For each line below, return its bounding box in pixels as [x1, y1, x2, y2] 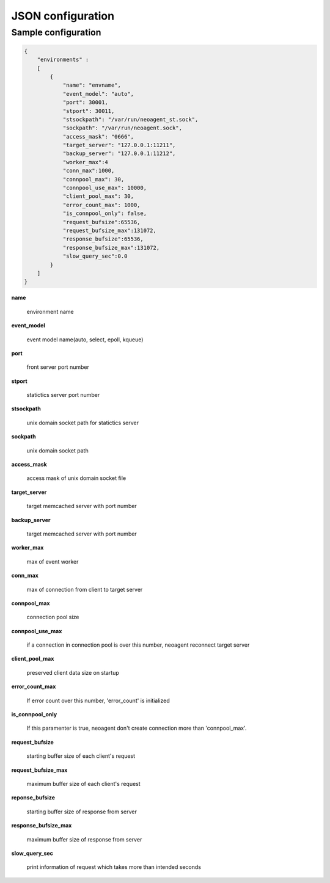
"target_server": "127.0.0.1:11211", [62, 142, 176, 149]
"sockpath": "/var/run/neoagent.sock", [62, 125, 183, 131]
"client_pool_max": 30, [62, 193, 134, 200]
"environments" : [37, 56, 89, 64]
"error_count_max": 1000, [62, 202, 141, 208]
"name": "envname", [62, 82, 122, 89]
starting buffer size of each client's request [26, 752, 136, 760]
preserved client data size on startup [26, 669, 119, 676]
